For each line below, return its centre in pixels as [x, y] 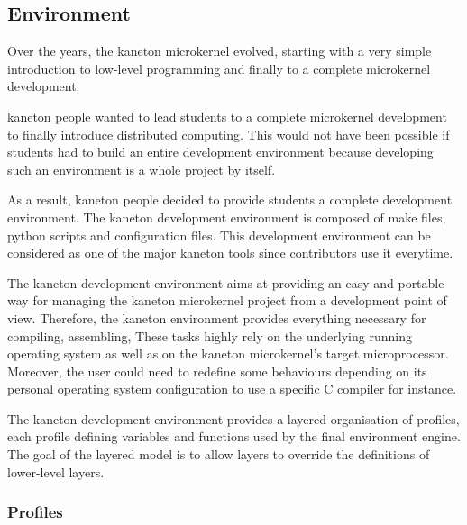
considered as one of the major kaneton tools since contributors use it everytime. [230, 253]
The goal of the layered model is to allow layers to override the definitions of [219, 454]
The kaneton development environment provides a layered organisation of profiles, [233, 418]
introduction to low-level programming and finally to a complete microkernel [219, 68]
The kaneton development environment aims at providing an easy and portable [226, 282]
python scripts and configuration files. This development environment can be [219, 235]
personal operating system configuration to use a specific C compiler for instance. [232, 389]
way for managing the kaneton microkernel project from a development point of [227, 300]
